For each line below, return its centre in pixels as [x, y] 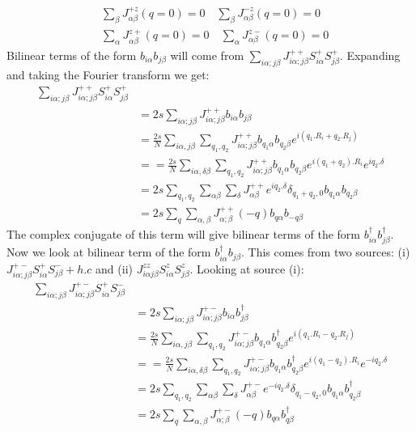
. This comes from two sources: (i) [326, 252]
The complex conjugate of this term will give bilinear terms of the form [184, 234]
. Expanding [370, 55]
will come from [207, 55]
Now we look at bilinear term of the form [109, 252]
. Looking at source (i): [247, 268]
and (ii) [114, 268]
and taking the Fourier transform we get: [108, 74]
